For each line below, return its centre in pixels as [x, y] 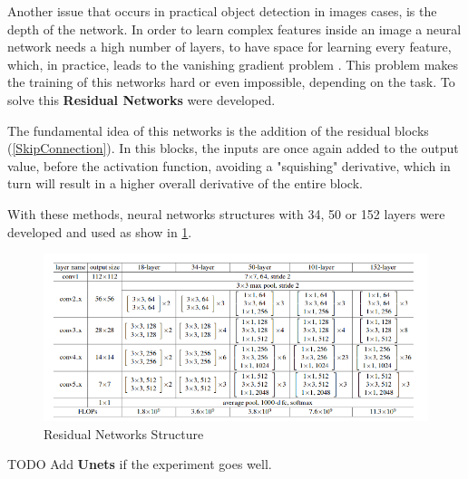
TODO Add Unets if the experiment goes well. [140, 464]
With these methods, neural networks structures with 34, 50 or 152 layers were [226, 213]
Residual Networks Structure [124, 433]
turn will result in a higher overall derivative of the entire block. [185, 183]
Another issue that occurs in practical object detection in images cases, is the [222, 11]
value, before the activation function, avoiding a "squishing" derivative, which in [229, 165]
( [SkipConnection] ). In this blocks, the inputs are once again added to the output [233, 148]
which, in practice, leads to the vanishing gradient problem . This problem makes [233, 64]
